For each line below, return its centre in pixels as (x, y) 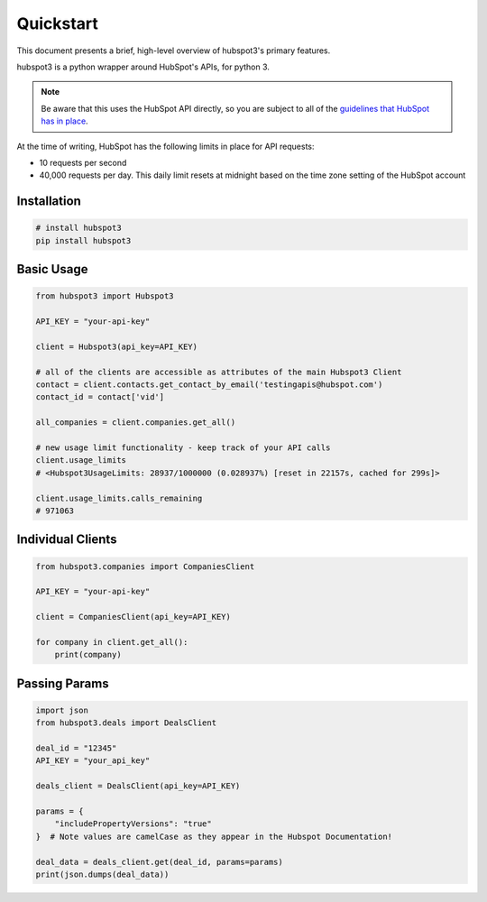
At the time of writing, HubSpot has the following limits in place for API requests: (165, 146)
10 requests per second (83, 162)
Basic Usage (52, 269)
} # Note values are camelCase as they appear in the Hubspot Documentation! (214, 836)
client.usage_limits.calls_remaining (119, 498)
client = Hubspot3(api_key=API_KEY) (117, 346)
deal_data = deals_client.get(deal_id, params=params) (159, 862)
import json (62, 710)
